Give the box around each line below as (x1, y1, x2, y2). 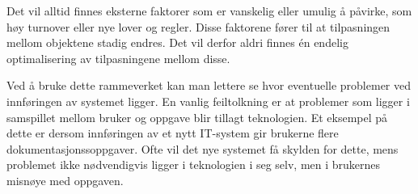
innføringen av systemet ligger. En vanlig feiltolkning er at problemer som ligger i (6, 92, 410, 109)
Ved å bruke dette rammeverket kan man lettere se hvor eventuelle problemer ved (6, 77, 412, 94)
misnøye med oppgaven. (6, 171, 124, 188)
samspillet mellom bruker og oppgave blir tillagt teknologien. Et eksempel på (6, 108, 388, 125)
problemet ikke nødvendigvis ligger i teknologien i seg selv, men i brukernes (6, 156, 381, 173)
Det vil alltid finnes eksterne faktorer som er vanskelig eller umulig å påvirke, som (6, 2, 412, 19)
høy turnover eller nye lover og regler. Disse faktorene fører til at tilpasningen (6, 18, 391, 35)
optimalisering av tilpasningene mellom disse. (6, 49, 230, 66)
